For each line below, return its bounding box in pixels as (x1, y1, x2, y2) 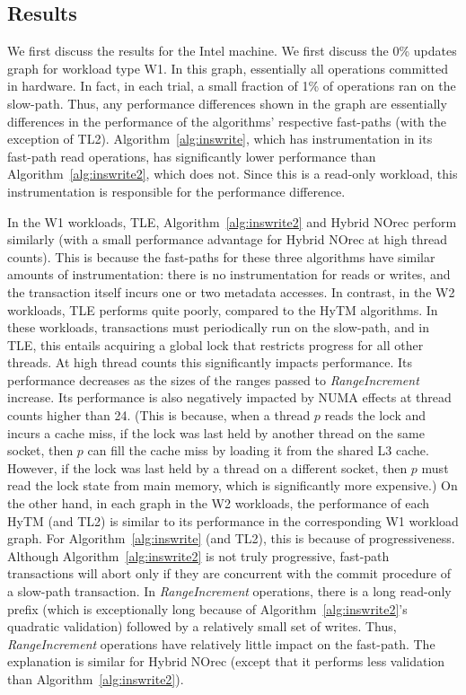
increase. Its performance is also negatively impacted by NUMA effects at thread (7, 388, 452, 407)
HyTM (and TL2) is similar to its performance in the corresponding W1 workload (7, 511, 459, 530)
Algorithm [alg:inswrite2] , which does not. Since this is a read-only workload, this (7, 164, 458, 183)
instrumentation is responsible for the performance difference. (7, 181, 346, 200)
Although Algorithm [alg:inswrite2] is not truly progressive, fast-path (7, 546, 390, 565)
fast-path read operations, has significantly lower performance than (7, 146, 376, 165)
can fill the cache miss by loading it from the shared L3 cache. (87, 441, 429, 460)
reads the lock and (324, 406, 426, 425)
